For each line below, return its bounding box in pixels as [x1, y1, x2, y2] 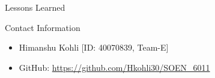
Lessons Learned [5, 1, 65, 13]
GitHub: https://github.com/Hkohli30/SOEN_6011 [19, 61, 210, 73]
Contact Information [5, 21, 80, 33]
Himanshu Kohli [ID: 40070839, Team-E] [19, 41, 169, 54]
